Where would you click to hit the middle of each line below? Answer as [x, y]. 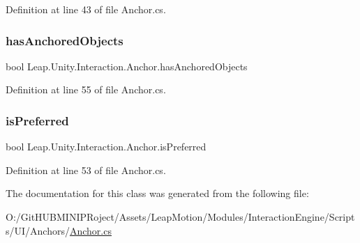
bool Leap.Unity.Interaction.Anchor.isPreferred [106, 147]
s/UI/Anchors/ [38, 230]
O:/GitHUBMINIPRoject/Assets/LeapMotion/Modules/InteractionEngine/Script [180, 217]
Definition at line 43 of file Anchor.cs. [86, 9]
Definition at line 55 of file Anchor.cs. [86, 89]
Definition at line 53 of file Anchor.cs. [86, 170]
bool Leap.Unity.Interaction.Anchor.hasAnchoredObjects [127, 66]
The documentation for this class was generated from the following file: [157, 193]
